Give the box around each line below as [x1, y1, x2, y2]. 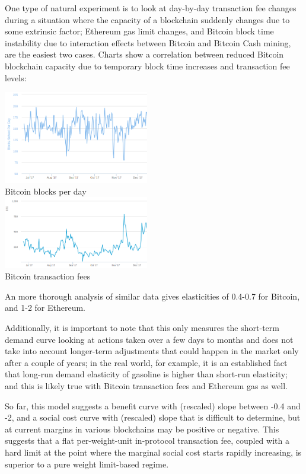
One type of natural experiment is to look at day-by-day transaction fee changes [5, 2, 297, 14]
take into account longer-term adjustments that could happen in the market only [5, 345, 299, 357]
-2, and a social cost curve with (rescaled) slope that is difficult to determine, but [5, 411, 301, 424]
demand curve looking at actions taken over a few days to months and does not [5, 333, 294, 345]
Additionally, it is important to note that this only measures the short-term [5, 322, 279, 334]
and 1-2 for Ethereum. [5, 301, 86, 314]
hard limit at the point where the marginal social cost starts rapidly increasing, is [5, 446, 302, 458]
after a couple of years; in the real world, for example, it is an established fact [5, 356, 288, 368]
